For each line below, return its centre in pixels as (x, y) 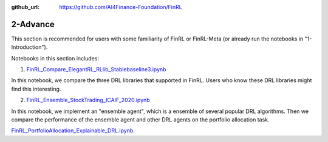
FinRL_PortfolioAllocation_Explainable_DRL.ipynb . (73, 131)
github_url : (25, 7)
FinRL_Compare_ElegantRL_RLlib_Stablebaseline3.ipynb (96, 69)
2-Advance (33, 24)
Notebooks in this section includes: (55, 58)
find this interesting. (36, 89)
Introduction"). (29, 47)
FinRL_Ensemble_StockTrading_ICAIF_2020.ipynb (88, 100)
